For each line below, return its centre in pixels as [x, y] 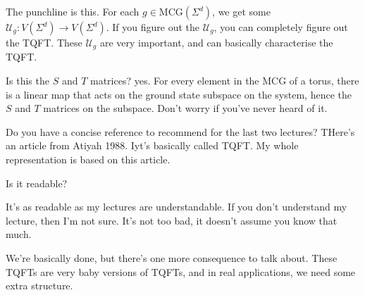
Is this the [27, 81]
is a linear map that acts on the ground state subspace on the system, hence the [179, 94]
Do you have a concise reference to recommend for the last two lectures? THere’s [180, 131]
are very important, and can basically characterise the [216, 42]
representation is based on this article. [88, 159]
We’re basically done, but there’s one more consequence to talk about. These [172, 257]
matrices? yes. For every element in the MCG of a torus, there [224, 81]
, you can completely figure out [281, 27]
